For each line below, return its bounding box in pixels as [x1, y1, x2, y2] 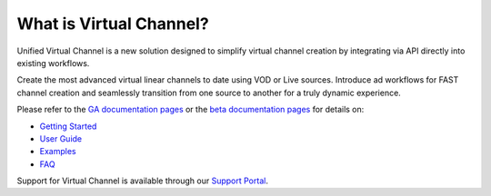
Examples [39, 146, 76, 157]
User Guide [39, 132, 83, 144]
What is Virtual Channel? [16, 14, 209, 34]
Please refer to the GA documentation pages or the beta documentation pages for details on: [16, 104, 365, 115]
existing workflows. [16, 57, 90, 68]
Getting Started [39, 121, 97, 132]
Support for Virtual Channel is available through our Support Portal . [16, 175, 268, 186]
